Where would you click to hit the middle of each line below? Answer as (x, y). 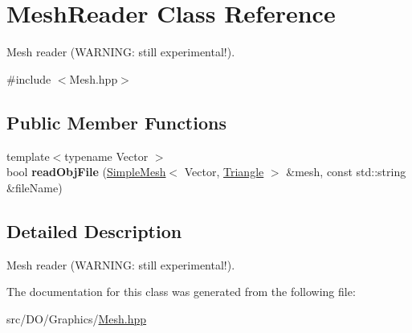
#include (29, 78)
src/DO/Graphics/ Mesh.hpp (77, 318)
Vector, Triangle (224, 172)
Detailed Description (94, 230)
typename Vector (106, 156)
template (28, 156)
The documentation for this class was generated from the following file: (181, 292)
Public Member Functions (116, 122)
